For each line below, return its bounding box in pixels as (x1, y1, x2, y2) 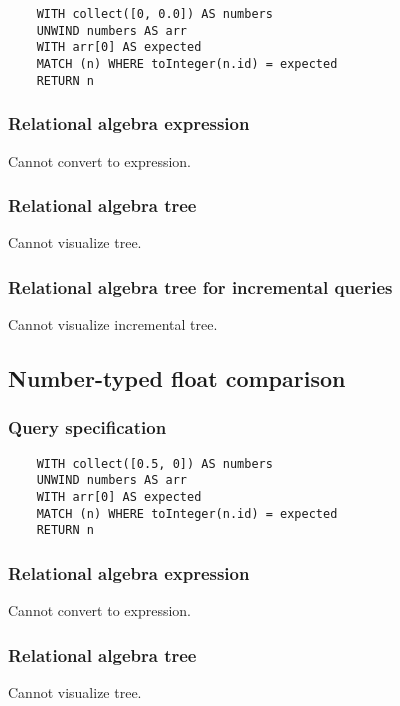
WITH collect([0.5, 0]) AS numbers (36, 456, 273, 471)
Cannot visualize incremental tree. (8, 314, 218, 335)
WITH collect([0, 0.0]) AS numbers (36, 7, 273, 21)
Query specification (8, 415, 167, 440)
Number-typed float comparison (8, 363, 346, 394)
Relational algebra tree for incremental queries (8, 274, 393, 299)
